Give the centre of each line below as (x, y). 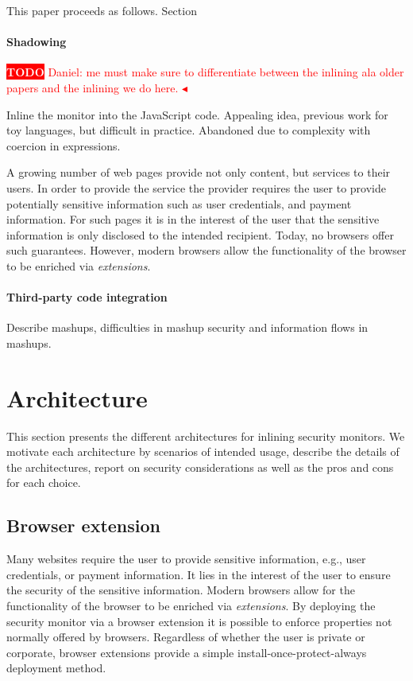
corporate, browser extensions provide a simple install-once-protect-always (187, 652)
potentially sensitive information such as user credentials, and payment (179, 203)
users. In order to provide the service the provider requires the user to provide (196, 187)
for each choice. (44, 483)
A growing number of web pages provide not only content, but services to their (199, 172)
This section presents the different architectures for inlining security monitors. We (206, 436)
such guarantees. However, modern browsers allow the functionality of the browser (206, 250)
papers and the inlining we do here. (93, 87)
